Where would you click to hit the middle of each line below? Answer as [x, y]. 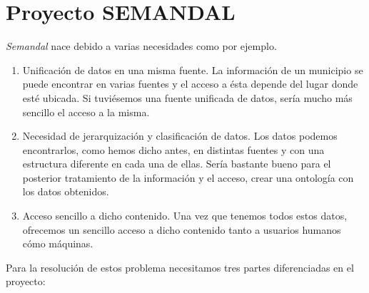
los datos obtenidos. [66, 191]
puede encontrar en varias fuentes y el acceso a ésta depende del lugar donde [190, 84]
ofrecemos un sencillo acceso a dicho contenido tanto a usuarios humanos [182, 229]
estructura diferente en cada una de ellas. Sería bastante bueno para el [177, 164]
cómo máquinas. [58, 243]
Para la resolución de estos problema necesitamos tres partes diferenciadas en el [180, 267]
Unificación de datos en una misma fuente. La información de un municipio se [193, 70]
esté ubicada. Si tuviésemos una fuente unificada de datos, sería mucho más [187, 97]
